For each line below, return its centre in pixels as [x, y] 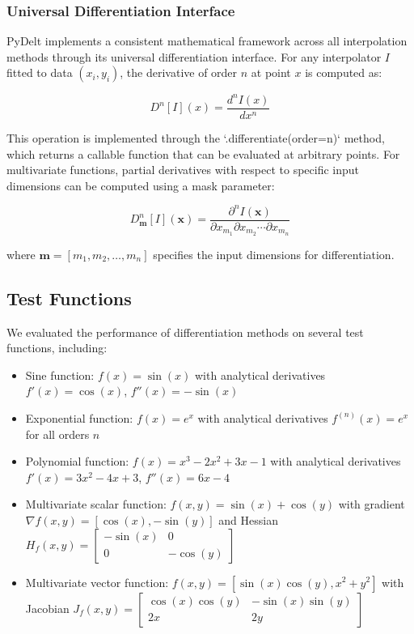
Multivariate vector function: [97, 582]
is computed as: [344, 72]
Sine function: [60, 374]
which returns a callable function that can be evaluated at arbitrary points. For [203, 153]
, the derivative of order [179, 72]
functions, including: [57, 348]
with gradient [372, 504]
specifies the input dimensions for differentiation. [274, 254]
